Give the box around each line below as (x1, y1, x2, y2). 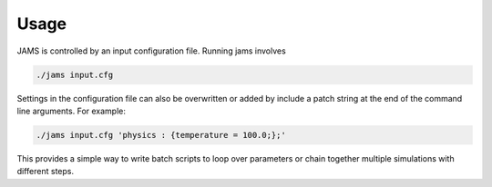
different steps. (16, 166, 75, 177)
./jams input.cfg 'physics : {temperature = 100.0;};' (36, 130, 286, 140)
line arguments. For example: (16, 105, 127, 116)
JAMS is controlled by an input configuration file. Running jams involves (16, 45, 286, 56)
